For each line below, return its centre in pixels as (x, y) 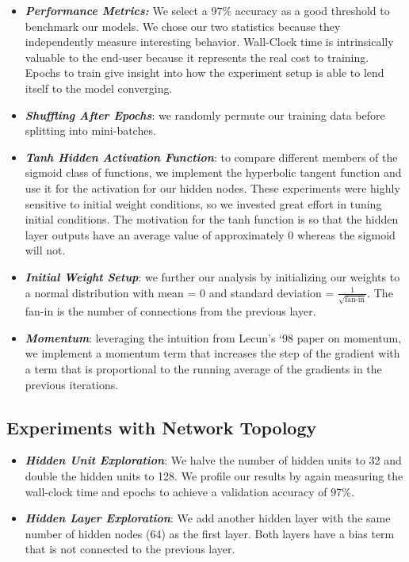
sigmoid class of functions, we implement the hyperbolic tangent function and (213, 172)
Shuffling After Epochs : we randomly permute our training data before (205, 115)
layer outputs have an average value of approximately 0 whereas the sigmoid (210, 234)
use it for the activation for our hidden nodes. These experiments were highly (212, 187)
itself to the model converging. (99, 88)
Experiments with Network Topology (162, 427)
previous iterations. (72, 384)
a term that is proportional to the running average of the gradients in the (203, 368)
